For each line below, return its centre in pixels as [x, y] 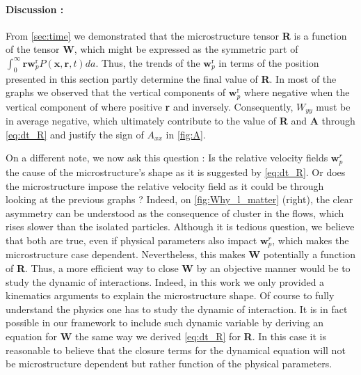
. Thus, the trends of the [148, 62]
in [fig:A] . [186, 134]
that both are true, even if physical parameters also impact [131, 240]
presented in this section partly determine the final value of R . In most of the [171, 78]
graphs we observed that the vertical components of [116, 92]
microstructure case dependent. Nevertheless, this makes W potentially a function [180, 254]
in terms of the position [269, 62]
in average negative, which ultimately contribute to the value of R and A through [180, 121]
